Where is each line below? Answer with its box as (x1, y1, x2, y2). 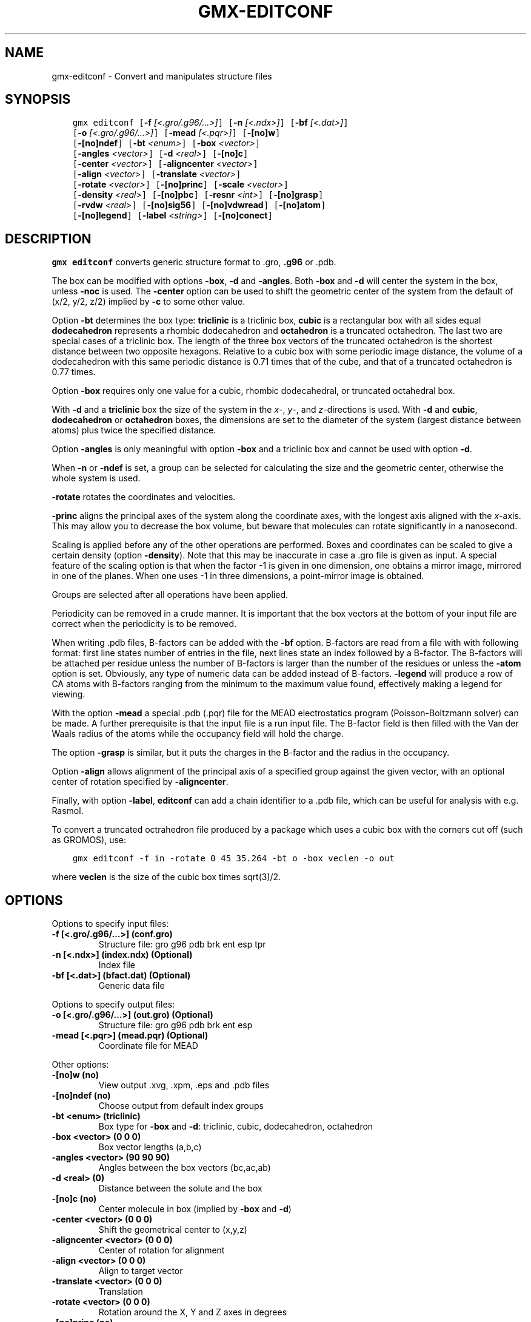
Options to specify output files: (52, 999, 175, 1010)
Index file (98, 960, 135, 971)
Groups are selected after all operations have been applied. (52, 589, 289, 600)
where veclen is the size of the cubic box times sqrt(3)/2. (52, 872, 281, 883)
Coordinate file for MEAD (98, 1040, 198, 1051)
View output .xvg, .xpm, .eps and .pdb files (98, 1080, 270, 1091)
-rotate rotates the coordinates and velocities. (52, 492, 236, 503)
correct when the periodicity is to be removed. (52, 619, 237, 629)
